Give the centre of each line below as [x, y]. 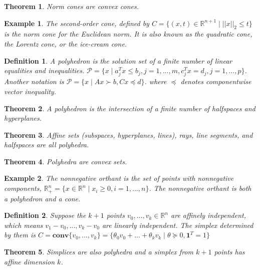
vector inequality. [30, 91]
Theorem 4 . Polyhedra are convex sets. [66, 161]
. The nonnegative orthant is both [200, 188]
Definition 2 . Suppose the [45, 215]
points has [229, 251]
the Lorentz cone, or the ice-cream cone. [66, 43]
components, [23, 188]
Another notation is [34, 81]
